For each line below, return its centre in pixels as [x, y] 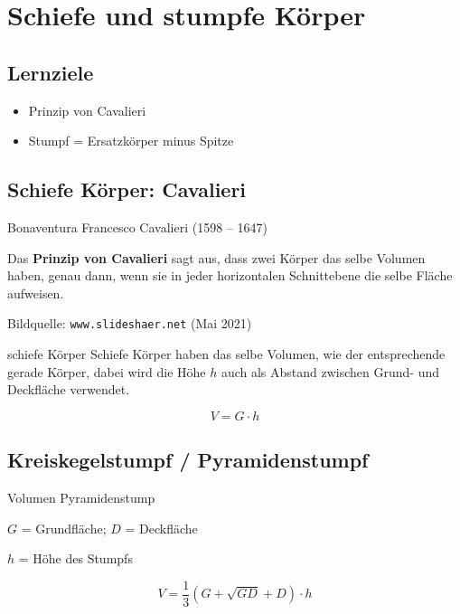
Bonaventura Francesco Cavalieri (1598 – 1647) [137, 227]
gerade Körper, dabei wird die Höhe [107, 371]
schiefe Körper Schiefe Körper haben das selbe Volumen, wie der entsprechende [226, 354]
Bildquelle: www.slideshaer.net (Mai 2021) [130, 323]
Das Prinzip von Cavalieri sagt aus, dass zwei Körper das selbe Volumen [216, 257]
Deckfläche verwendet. [69, 389]
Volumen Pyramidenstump [81, 497]
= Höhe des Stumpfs [75, 558]
